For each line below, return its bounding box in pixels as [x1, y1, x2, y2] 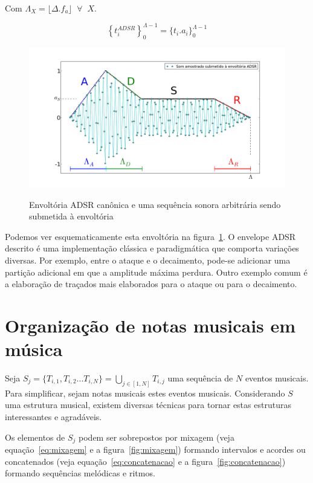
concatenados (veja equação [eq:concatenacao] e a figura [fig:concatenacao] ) [5, 455, 286, 467]
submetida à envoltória [29, 210, 114, 222]
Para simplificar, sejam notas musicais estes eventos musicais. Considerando [5, 386, 285, 399]
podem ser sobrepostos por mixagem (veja [79, 430, 234, 443]
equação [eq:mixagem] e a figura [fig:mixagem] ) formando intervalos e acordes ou [5, 443, 306, 456]
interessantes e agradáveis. [5, 410, 102, 423]
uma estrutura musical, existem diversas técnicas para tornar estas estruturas [5, 398, 291, 411]
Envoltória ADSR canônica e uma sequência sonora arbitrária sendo [29, 198, 281, 210]
